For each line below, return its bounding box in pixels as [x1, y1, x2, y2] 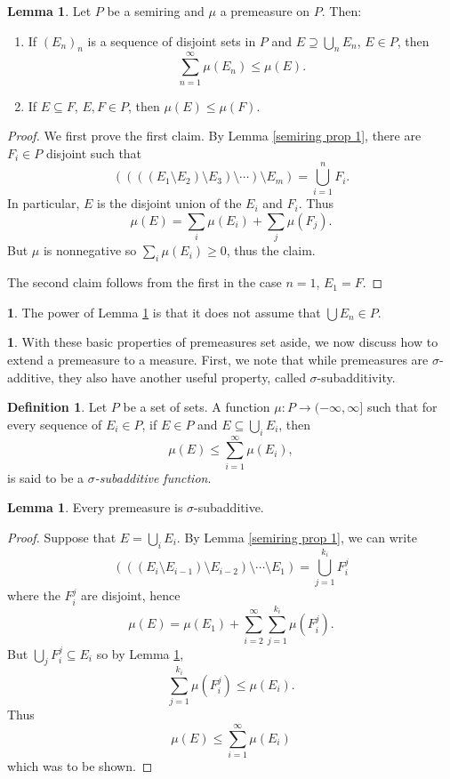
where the [7, 586, 60, 605]
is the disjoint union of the [97, 194, 242, 213]
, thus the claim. [226, 241, 316, 260]
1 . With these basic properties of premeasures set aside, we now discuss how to [7, 333, 438, 351]
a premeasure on [220, 2, 310, 20]
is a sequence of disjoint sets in [87, 31, 256, 50]
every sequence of [7, 414, 102, 433]
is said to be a [7, 468, 84, 486]
